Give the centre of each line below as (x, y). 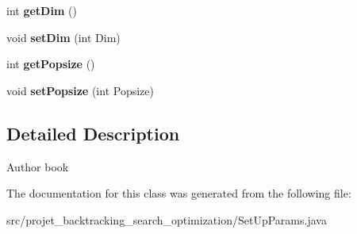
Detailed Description (93, 133)
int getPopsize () (51, 64)
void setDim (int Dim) (63, 37)
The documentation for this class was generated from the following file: (179, 193)
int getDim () (42, 10)
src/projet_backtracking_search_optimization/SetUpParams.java (167, 219)
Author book (38, 166)
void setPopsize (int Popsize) (80, 90)
